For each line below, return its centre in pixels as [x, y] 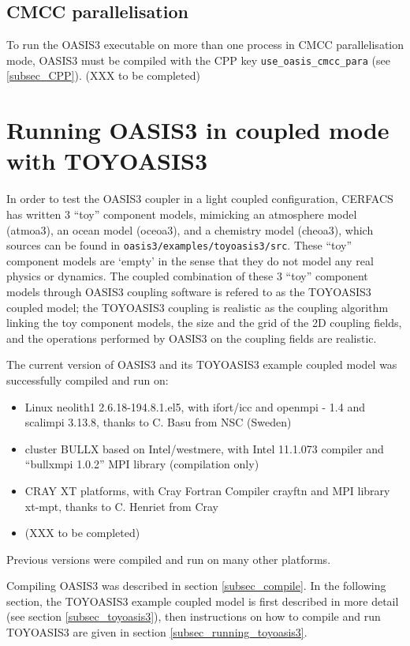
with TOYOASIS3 [107, 161]
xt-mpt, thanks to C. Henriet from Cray [121, 506]
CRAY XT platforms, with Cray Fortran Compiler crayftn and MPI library [207, 490]
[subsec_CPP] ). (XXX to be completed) [103, 75]
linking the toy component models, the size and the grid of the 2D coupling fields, [204, 323]
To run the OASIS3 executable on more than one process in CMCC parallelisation [205, 45]
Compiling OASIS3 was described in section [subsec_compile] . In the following [196, 586]
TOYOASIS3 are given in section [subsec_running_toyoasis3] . [157, 632]
